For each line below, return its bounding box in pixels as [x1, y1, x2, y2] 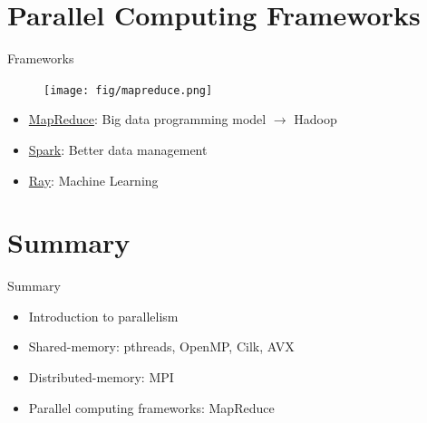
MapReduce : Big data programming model [28, 110, 267, 129]
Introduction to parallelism [28, 306, 179, 325]
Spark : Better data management [28, 139, 208, 159]
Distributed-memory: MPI [28, 368, 174, 387]
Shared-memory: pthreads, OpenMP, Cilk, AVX [28, 337, 295, 356]
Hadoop [294, 110, 337, 129]
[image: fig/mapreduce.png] [44, 83, 213, 97]
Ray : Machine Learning [28, 170, 159, 189]
